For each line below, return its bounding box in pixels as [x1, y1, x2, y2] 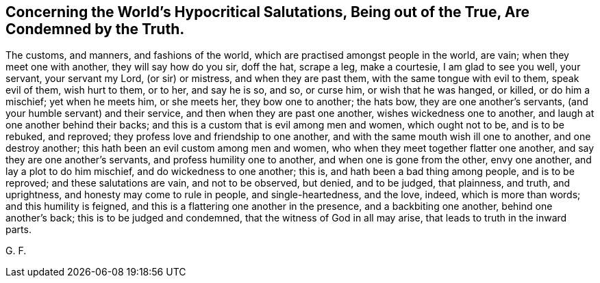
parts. [5, 224, 32, 236]
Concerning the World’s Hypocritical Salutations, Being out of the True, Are [5, 3, 530, 21]
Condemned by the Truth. [5, 21, 185, 38]
